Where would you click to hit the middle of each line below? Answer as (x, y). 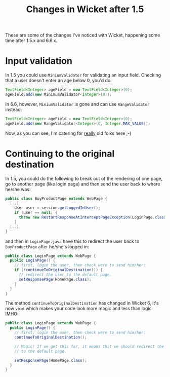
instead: (14, 109)
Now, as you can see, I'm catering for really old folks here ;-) (68, 133)
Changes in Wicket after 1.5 (85, 9)
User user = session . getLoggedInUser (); (57, 208)
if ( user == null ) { (36, 213)
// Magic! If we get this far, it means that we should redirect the (89, 346)
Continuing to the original (60, 154)
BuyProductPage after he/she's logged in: (47, 246)
